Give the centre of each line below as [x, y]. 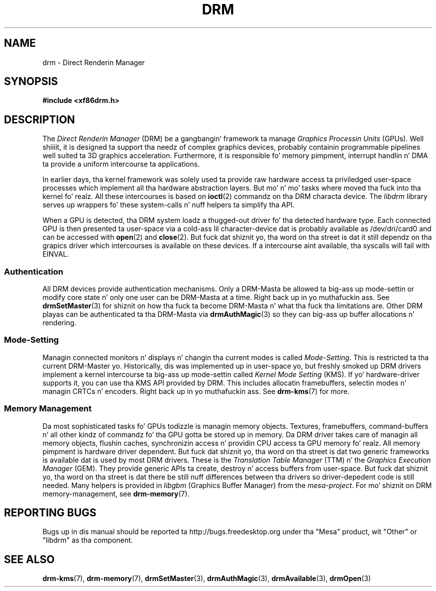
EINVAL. [56, 254]
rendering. [59, 323]
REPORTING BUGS [50, 512]
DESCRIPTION [40, 119]
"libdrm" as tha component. [88, 540]
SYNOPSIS [31, 82]
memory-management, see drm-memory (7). [116, 493]
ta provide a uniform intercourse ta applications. [121, 164]
